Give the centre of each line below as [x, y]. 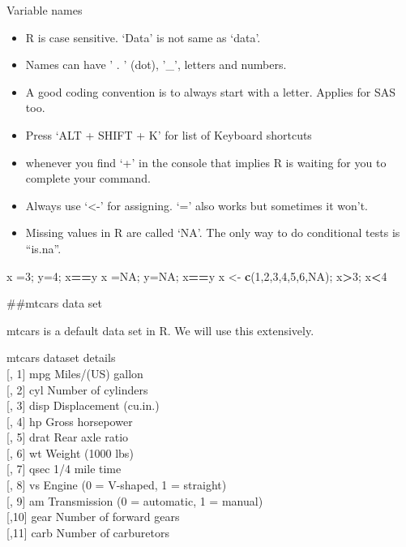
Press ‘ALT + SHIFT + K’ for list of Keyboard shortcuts [169, 134]
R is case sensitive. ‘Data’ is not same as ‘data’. [143, 37]
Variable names [45, 10]
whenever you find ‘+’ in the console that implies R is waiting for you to [206, 162]
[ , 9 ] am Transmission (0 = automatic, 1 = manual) [135, 500]
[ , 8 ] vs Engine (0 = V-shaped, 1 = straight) [117, 485]
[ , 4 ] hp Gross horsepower [70, 421]
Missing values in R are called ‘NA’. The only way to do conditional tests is [213, 233]
